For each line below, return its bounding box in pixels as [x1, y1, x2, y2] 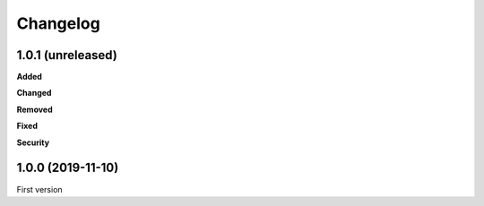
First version [16, 184, 63, 194]
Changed [16, 88, 52, 99]
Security [16, 137, 49, 148]
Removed [16, 104, 53, 115]
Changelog [16, 13, 100, 33]
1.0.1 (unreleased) [16, 47, 118, 63]
